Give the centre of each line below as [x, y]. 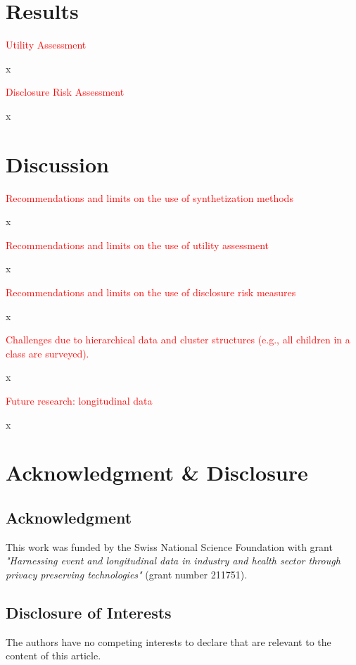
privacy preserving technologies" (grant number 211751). [127, 574]
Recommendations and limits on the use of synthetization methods [150, 197]
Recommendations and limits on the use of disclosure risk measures [151, 292]
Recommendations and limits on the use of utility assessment [138, 245]
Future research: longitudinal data [79, 400]
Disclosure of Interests [89, 612]
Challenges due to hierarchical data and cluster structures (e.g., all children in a [178, 340]
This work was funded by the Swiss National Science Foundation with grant [169, 546]
